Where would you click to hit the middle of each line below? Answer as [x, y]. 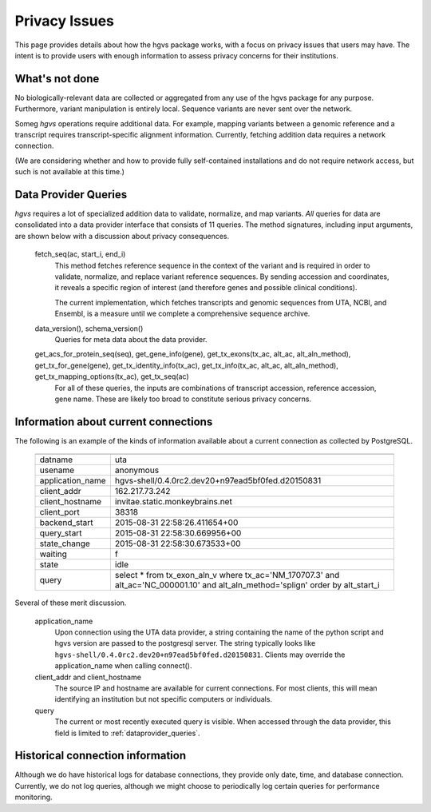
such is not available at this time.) [70, 172]
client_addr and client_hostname [88, 677]
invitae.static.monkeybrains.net [174, 502]
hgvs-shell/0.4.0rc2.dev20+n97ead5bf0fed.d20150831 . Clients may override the [200, 655]
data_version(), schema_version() [89, 328]
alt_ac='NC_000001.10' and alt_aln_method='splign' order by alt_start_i [247, 585]
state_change [65, 543]
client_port [59, 512]
